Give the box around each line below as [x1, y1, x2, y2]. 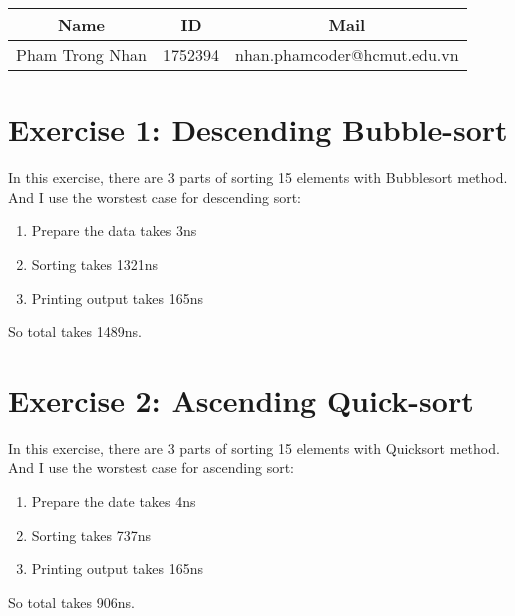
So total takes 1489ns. [8, 321, 142, 342]
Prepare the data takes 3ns [31, 220, 197, 241]
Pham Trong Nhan [16, 43, 147, 66]
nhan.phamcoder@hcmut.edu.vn [234, 43, 459, 66]
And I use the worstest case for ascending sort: [8, 457, 294, 478]
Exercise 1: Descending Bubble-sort [8, 109, 508, 150]
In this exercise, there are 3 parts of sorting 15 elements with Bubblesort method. [8, 167, 508, 188]
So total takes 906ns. [8, 591, 135, 612]
